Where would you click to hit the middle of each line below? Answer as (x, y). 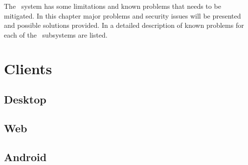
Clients (28, 68)
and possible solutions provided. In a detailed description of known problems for (124, 25)
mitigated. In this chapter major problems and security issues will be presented (123, 15)
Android (25, 156)
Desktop (25, 99)
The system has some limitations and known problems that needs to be (113, 6)
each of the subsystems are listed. (56, 34)
